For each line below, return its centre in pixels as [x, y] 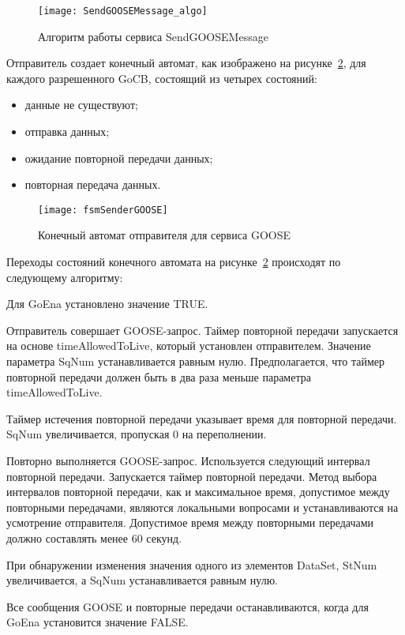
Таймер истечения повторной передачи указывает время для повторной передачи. [202, 418]
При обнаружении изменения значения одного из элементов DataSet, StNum [192, 564]
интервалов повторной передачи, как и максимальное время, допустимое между [198, 492]
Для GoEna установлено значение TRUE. [107, 304]
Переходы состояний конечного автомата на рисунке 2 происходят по [174, 262]
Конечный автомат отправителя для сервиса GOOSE [165, 235]
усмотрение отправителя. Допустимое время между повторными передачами [190, 522]
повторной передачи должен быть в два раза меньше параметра [159, 376]
